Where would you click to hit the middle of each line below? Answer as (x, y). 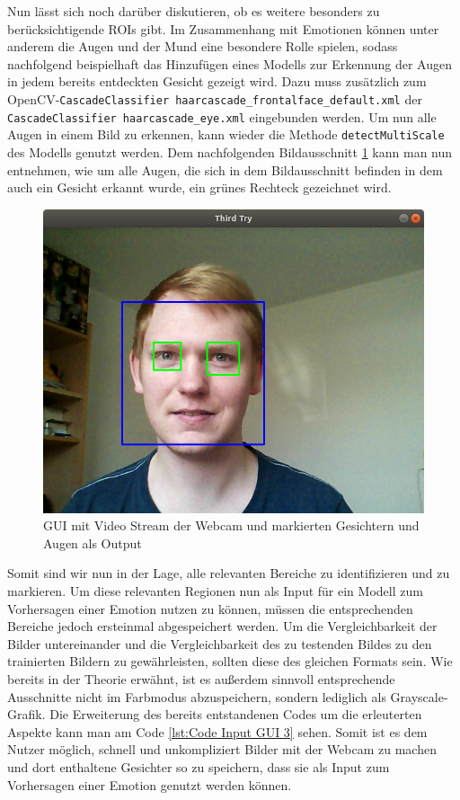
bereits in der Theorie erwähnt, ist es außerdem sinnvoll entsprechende (201, 678)
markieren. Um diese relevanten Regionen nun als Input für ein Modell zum (215, 590)
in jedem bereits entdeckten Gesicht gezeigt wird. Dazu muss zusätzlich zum (217, 81)
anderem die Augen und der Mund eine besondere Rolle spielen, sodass (203, 46)
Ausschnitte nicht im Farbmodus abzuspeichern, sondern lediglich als (197, 696)
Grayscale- (419, 696)
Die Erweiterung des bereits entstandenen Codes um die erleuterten (236, 714)
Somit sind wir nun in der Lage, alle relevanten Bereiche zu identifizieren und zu (229, 573)
